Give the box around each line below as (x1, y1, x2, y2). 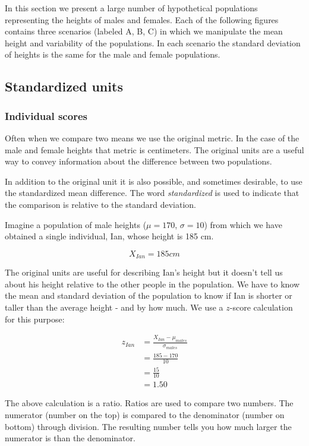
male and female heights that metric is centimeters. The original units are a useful (5, 143, 304, 156)
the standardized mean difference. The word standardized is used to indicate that (5, 186, 299, 199)
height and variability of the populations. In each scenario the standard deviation (5, 36, 301, 49)
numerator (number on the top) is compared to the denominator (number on (5, 409, 285, 421)
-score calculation (229, 301, 293, 313)
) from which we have (204, 218, 282, 230)
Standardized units (5, 77, 123, 96)
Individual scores (5, 108, 87, 123)
